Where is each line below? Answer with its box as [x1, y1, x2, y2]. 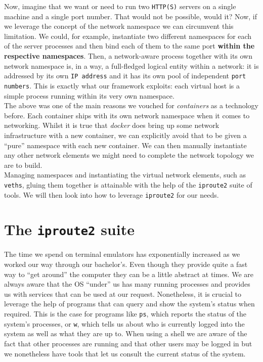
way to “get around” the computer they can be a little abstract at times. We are [4, 268, 253, 279]
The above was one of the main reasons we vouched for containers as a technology [4, 100, 258, 111]
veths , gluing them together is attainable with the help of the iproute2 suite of [4, 179, 252, 190]
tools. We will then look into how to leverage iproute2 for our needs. [4, 189, 219, 200]
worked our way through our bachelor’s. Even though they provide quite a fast [4, 259, 248, 269]
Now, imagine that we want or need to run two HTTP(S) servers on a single [4, 1, 236, 11]
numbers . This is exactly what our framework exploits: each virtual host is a [4, 80, 240, 91]
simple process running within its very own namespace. [4, 90, 174, 101]
